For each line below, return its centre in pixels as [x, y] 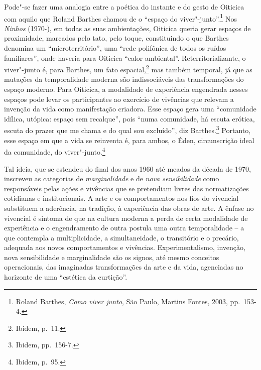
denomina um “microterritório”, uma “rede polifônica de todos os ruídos [115, 48]
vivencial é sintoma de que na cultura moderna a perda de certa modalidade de [126, 218]
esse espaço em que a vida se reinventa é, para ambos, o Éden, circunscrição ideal [129, 140]
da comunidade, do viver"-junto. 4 [55, 151]
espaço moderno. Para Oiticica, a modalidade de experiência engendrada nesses [126, 89]
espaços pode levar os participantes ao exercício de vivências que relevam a [119, 99]
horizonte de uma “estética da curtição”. [66, 277]
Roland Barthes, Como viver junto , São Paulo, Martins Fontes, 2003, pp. [128, 301]
